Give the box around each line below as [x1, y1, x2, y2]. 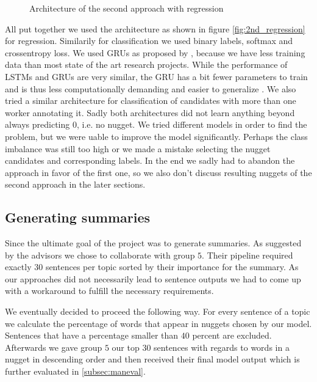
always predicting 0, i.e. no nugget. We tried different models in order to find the [5, 118, 307, 131]
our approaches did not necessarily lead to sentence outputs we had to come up [5, 272, 301, 285]
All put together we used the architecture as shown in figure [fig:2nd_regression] [5, 22, 305, 35]
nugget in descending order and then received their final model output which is [5, 353, 300, 365]
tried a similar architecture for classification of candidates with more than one [5, 94, 296, 107]
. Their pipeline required [202, 248, 293, 261]
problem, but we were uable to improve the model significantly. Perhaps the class [5, 130, 308, 142]
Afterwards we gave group [5, 340, 102, 353]
